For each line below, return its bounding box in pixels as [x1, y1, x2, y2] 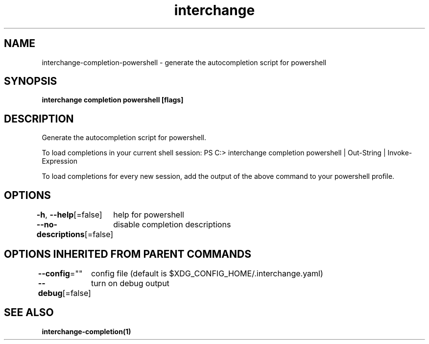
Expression [42, 157, 78, 166]
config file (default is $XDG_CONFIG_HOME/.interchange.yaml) [91, 268, 323, 278]
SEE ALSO [4, 306, 54, 319]
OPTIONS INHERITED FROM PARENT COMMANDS [4, 247, 251, 260]
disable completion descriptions [113, 220, 231, 230]
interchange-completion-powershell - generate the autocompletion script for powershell [42, 58, 327, 67]
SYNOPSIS [4, 75, 57, 88]
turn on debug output [91, 278, 169, 288]
